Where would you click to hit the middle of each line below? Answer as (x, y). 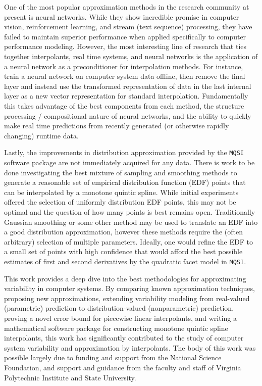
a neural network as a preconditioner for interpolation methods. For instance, (124, 66)
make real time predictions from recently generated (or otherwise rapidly (117, 126)
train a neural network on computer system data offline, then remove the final (125, 76)
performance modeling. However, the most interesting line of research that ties (125, 46)
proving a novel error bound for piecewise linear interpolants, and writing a (120, 318)
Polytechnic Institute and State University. (70, 377)
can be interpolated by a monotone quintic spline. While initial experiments (121, 192)
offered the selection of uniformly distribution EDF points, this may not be (120, 202)
